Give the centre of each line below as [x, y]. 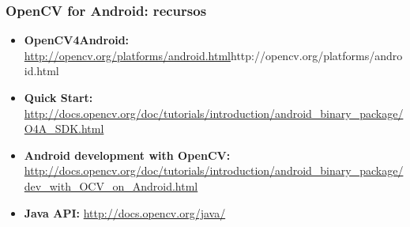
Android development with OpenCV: [127, 155]
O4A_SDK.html [64, 129]
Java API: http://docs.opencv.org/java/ [125, 212]
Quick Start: [58, 97]
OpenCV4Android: [77, 40]
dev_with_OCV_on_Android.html [111, 185]
